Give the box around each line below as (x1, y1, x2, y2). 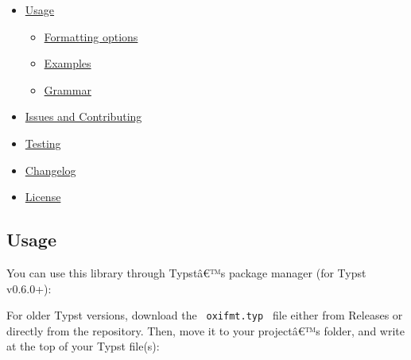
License (25, 188, 61, 205)
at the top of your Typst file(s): (6, 338, 160, 354)
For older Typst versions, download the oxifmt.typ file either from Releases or (6, 307, 403, 323)
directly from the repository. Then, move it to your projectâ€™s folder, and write (6, 322, 405, 339)
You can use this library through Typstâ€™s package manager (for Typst (6, 264, 366, 281)
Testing (25, 134, 61, 151)
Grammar (44, 81, 91, 98)
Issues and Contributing (25, 108, 142, 125)
